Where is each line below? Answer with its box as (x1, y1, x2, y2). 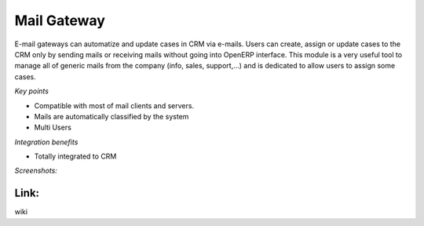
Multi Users (34, 122, 72, 133)
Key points (14, 86, 49, 96)
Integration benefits (14, 137, 79, 147)
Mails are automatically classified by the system (34, 111, 189, 121)
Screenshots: (14, 166, 58, 176)
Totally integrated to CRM (34, 151, 117, 161)
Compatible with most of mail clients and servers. (34, 100, 195, 110)
